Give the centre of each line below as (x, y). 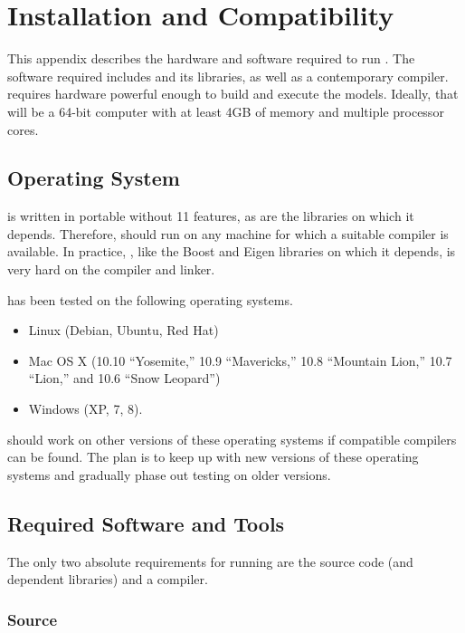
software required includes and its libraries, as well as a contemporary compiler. (228, 76)
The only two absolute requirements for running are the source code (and (210, 561)
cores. (23, 129)
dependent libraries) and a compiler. (108, 579)
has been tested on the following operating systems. (150, 299)
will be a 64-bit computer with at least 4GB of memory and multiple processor (226, 111)
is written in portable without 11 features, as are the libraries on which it (211, 216)
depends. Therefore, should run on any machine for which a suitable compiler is (228, 233)
